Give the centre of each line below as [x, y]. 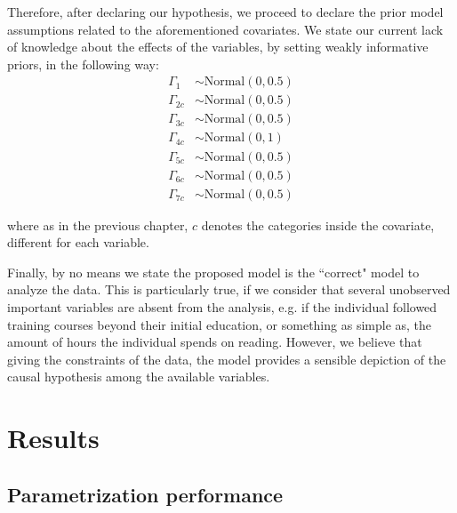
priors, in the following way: [83, 64]
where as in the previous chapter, [98, 224]
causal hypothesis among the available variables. [139, 377]
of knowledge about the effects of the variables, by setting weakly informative [218, 47]
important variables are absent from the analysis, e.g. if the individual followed [222, 306]
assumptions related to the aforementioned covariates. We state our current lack [225, 29]
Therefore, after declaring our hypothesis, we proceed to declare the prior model [225, 12]
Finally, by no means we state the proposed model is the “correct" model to [213, 272]
